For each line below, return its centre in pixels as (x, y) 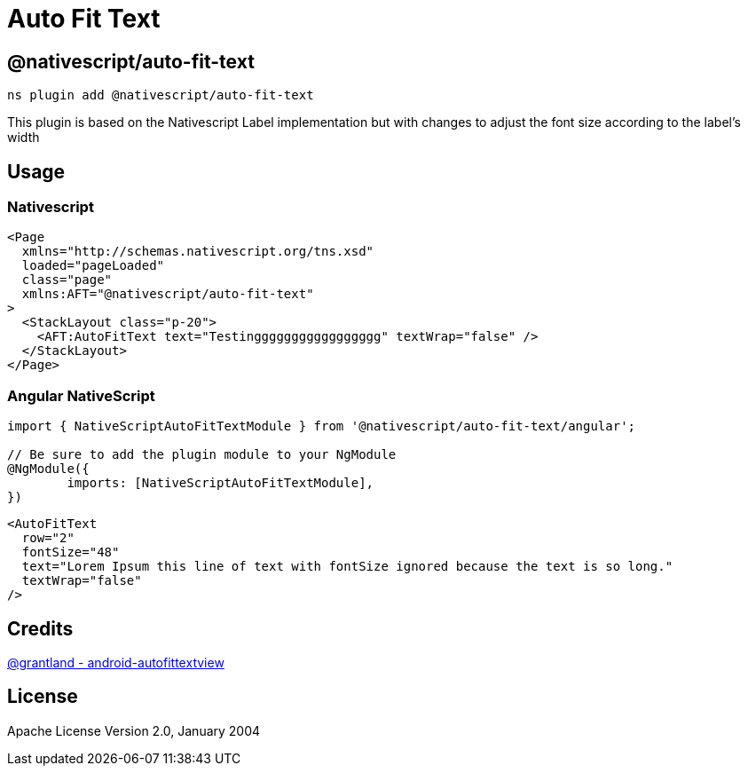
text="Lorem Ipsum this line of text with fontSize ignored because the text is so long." (347, 567)
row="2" (48, 538)
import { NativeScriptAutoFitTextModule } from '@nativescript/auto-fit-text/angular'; (322, 426)
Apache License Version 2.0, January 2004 (134, 730)
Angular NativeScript (81, 395)
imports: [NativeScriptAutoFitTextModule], (220, 483)
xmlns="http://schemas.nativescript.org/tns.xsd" (198, 252)
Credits (40, 628)
